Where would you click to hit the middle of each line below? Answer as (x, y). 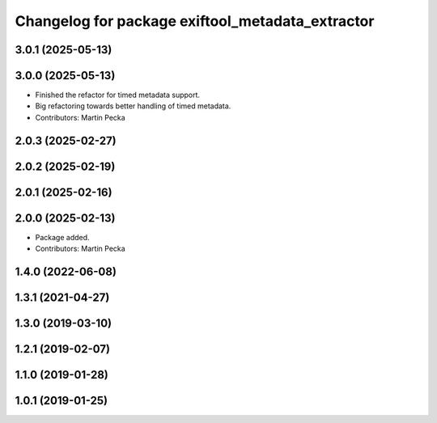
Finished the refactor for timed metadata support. (118, 95)
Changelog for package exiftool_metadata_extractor (195, 21)
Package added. (62, 237)
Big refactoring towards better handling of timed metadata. (133, 106)
